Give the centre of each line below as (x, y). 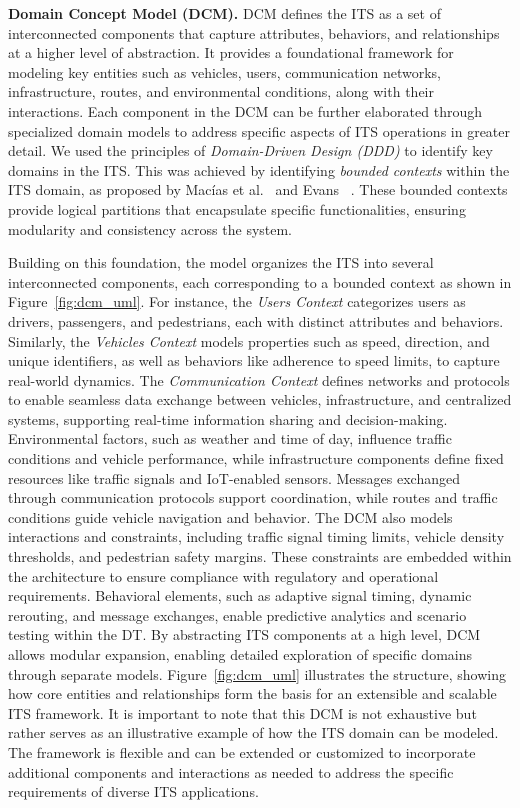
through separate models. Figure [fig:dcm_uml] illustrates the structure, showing (257, 673)
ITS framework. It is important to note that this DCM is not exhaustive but (242, 712)
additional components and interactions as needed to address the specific (231, 771)
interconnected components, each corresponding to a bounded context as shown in (260, 281)
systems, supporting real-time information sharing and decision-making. (228, 418)
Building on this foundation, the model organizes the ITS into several (221, 262)
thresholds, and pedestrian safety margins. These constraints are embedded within (260, 556)
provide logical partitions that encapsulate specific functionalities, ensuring (237, 208)
